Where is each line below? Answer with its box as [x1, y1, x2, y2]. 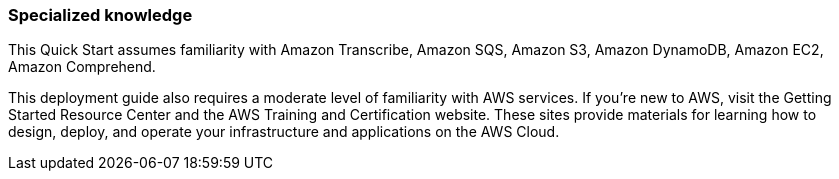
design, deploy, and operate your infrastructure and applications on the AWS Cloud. [8, 123, 560, 141]
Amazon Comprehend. [8, 58, 156, 76]
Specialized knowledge [8, 5, 193, 25]
